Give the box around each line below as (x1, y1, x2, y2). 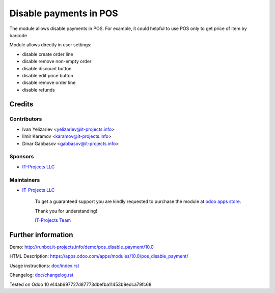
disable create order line (22, 51, 73, 57)
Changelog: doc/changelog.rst (9, 272, 74, 278)
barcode (9, 32, 28, 38)
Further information (9, 230, 73, 239)
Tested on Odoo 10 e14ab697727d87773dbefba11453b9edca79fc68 (9, 281, 152, 287)
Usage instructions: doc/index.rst (9, 262, 79, 269)
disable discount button (22, 65, 72, 71)
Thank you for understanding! (35, 208, 98, 214)
